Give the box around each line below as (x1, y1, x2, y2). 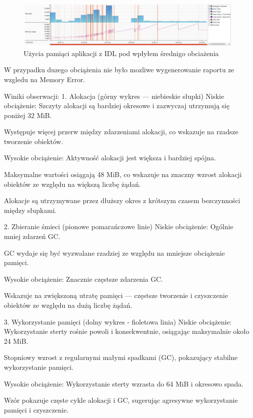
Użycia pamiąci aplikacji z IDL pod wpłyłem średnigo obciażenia (24, 48, 219, 58)
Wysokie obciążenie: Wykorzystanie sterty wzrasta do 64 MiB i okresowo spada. (4, 378, 244, 388)
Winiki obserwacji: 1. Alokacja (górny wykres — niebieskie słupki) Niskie (4, 90, 224, 101)
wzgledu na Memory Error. (4, 74, 85, 84)
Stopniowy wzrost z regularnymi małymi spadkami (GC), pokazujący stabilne (4, 352, 238, 362)
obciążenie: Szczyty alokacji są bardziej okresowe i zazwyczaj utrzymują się (4, 100, 229, 111)
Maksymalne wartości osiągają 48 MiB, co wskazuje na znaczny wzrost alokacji (4, 169, 242, 179)
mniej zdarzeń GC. (4, 231, 60, 241)
